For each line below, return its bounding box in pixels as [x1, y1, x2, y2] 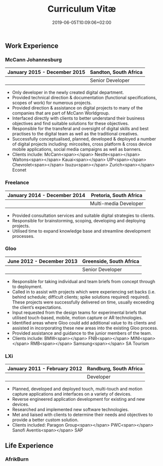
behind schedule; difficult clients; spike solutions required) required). [12, 294, 150, 300]
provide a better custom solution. [12, 417, 79, 423]
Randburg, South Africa [87, 365, 143, 372]
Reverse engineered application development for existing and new [12, 396, 145, 402]
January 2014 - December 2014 [7, 192, 86, 198]
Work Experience [5, 41, 59, 50]
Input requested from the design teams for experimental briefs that [12, 309, 146, 315]
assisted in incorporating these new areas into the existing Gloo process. [12, 325, 158, 331]
